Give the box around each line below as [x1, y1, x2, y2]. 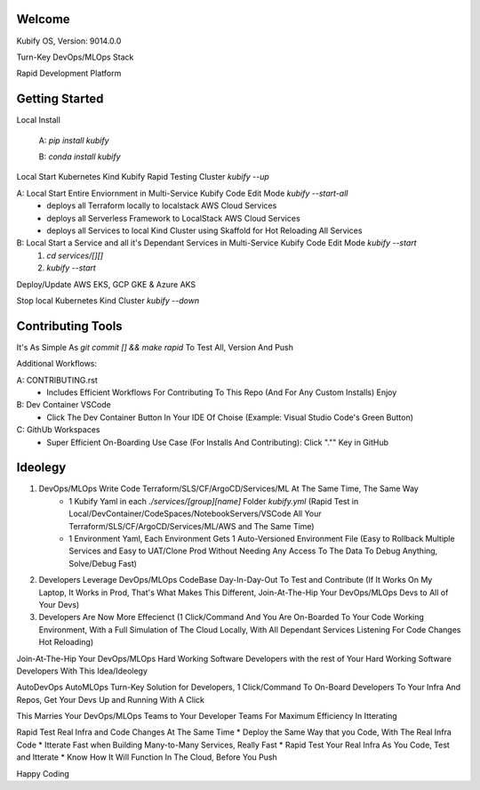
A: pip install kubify [38, 134, 110, 146]
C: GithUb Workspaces [16, 424, 100, 435]
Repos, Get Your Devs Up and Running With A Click [16, 694, 204, 705]
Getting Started [16, 92, 104, 107]
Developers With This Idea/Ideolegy [16, 665, 148, 676]
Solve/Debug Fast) [68, 558, 138, 568]
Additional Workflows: [16, 359, 98, 369]
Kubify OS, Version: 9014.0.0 [16, 36, 122, 46]
